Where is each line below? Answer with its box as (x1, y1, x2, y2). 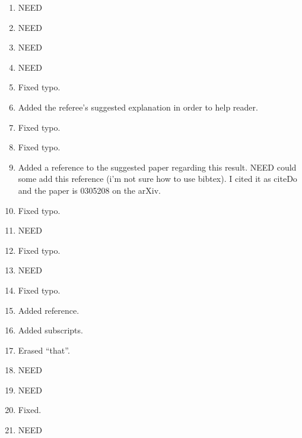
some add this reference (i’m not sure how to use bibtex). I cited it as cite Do (18, 172, 297, 185)
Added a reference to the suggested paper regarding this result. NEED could (18, 160, 297, 173)
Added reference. (18, 304, 80, 316)
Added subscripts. (18, 324, 83, 336)
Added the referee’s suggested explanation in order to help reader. (18, 100, 258, 113)
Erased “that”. (18, 344, 70, 356)
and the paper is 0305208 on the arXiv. (18, 184, 161, 196)
